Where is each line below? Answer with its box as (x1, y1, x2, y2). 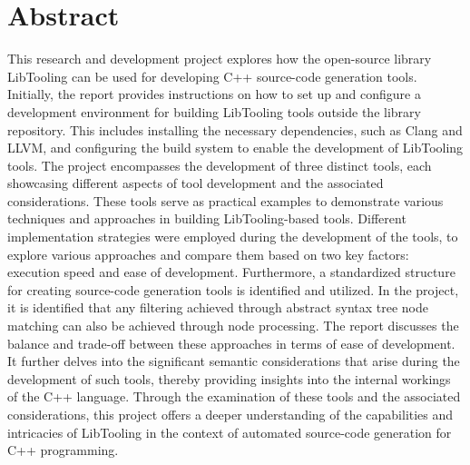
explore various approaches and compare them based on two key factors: (7, 244, 409, 263)
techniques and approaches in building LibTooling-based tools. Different (7, 209, 406, 228)
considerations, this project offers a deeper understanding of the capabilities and (7, 405, 454, 423)
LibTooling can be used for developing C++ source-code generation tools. (7, 66, 417, 85)
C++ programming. (7, 440, 119, 460)
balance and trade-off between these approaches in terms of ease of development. (7, 333, 455, 352)
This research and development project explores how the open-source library (7, 49, 432, 68)
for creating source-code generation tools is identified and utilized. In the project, (7, 280, 459, 299)
